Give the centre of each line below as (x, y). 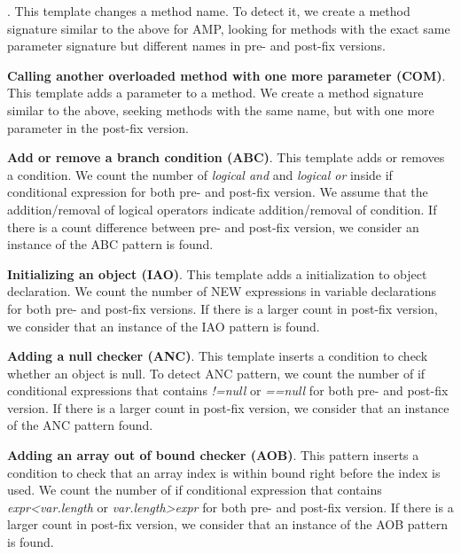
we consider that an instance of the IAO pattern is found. (164, 326)
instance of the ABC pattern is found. (110, 244)
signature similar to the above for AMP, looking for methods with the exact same (229, 28)
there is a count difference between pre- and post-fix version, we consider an (213, 226)
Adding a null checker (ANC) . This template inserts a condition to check (218, 356)
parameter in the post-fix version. (98, 127)
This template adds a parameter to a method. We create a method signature (215, 93)
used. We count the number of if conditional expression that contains (195, 490)
